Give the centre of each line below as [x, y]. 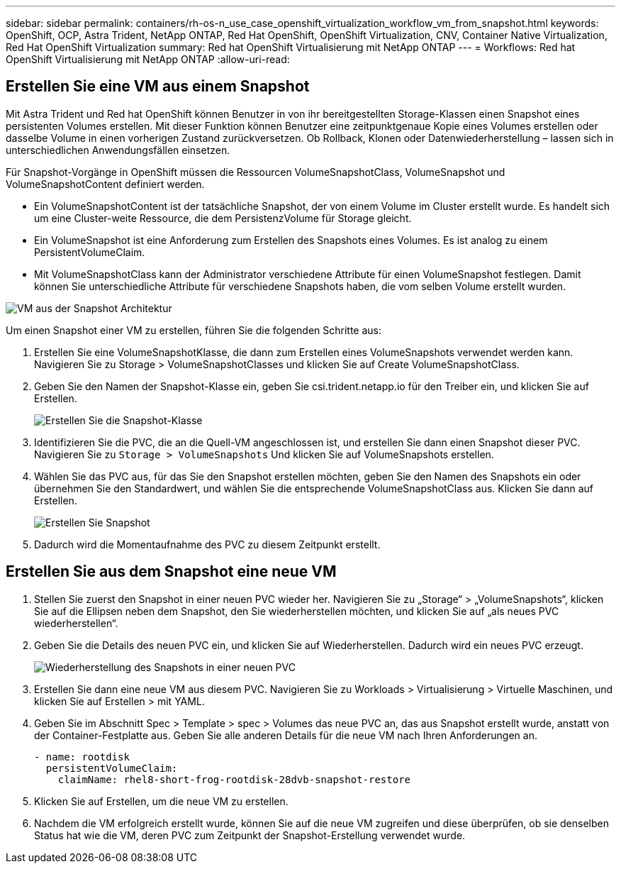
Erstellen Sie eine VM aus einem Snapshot [158, 87]
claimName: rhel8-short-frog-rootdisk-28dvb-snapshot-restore [234, 779]
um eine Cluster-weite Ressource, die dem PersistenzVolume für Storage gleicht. [223, 218]
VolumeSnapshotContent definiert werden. [105, 184]
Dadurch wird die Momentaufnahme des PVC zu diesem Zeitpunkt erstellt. [207, 544]
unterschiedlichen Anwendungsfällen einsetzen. [118, 150]
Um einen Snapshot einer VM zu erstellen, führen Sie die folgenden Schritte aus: [194, 330]
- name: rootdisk [82, 757]
